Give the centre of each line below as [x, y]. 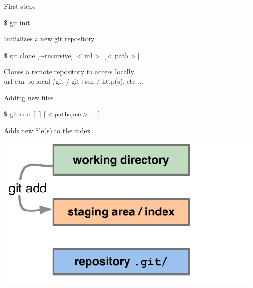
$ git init [17, 22]
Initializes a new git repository [49, 39]
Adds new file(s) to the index [47, 130]
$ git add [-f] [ [25, 114]
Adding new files [29, 97]
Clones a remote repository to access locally [69, 71]
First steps [20, 6]
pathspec [68, 114]
